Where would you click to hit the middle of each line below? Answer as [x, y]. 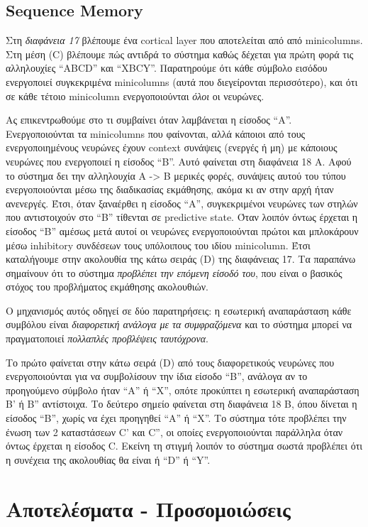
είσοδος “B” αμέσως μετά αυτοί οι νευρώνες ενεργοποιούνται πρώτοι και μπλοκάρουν [182, 230]
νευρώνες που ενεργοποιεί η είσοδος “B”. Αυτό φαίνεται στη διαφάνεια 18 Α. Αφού [179, 161]
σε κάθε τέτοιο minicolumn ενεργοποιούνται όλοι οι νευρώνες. [135, 96]
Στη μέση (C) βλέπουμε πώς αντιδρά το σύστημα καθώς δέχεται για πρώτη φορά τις [180, 54]
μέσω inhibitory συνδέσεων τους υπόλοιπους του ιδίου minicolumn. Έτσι [158, 245]
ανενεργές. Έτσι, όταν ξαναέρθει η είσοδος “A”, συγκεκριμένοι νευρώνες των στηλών [182, 203]
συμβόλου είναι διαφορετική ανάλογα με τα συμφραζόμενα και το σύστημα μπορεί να [179, 324]
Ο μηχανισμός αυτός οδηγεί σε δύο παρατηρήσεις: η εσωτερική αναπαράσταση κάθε [179, 310]
